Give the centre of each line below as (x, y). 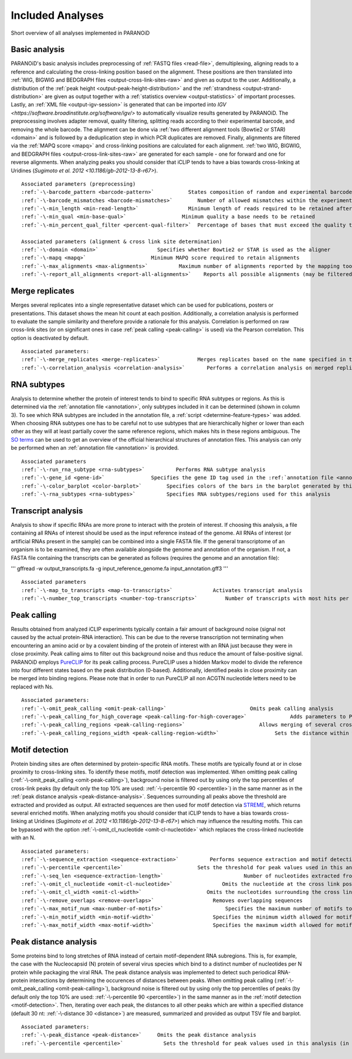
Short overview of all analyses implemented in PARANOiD (80, 33)
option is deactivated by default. (50, 338)
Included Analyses (57, 15)
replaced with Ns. (32, 687)
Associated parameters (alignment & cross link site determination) (122, 241)
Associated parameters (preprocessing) (79, 184)
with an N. (23, 838)
